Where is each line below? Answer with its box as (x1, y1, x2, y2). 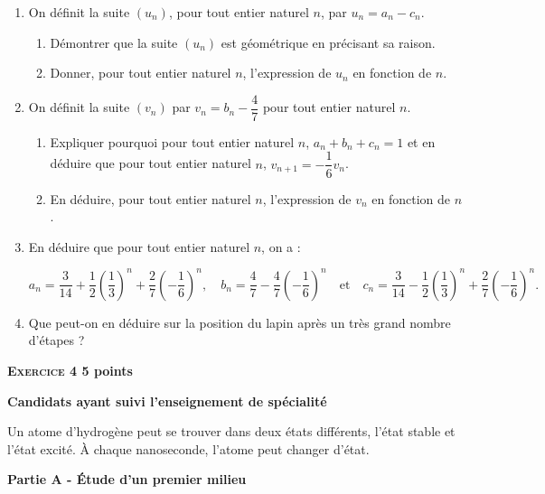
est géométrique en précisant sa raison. (221, 33, 436, 51)
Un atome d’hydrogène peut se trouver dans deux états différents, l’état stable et (7, 422, 456, 441)
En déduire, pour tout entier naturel (50, 189, 251, 208)
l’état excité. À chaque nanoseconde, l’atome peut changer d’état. (7, 439, 370, 458)
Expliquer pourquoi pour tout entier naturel (50, 132, 295, 151)
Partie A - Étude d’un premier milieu (7, 470, 247, 489)
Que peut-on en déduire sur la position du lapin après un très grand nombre (28, 312, 451, 331)
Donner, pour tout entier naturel (50, 63, 231, 82)
